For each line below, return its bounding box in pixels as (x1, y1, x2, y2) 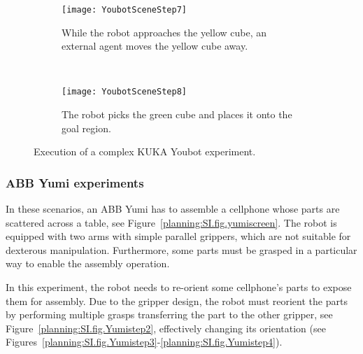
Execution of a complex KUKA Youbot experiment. (34, 144, 256, 159)
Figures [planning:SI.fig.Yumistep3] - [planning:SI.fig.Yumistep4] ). (6, 334, 283, 349)
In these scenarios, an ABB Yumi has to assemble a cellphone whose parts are (6, 201, 340, 216)
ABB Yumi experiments (6, 174, 144, 191)
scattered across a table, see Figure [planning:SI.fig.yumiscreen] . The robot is (6, 215, 337, 229)
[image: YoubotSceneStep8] (62, 87, 187, 97)
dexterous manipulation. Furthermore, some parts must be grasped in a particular (6, 242, 357, 257)
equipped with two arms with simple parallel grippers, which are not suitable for (6, 229, 351, 243)
